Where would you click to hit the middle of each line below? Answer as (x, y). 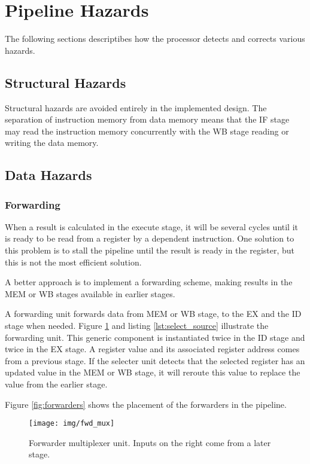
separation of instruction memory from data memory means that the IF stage (147, 119)
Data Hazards (48, 175)
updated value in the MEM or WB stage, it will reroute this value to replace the (153, 372)
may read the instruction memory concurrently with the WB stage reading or (147, 131)
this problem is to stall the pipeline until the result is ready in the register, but (150, 250)
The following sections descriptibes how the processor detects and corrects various (155, 39)
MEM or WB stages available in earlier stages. (90, 293)
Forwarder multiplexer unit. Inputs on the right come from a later (150, 442)
